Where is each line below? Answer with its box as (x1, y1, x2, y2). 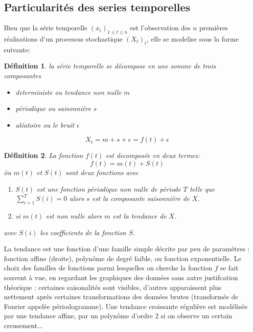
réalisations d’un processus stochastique (4, 34, 123, 44)
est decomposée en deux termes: (106, 150, 200, 160)
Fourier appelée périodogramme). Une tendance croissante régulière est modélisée (4, 301, 248, 311)
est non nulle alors (46, 210, 102, 221)
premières (199, 22, 228, 33)
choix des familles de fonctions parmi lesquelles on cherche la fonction (4, 263, 212, 273)
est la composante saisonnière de (92, 193, 190, 203)
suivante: (4, 44, 30, 54)
